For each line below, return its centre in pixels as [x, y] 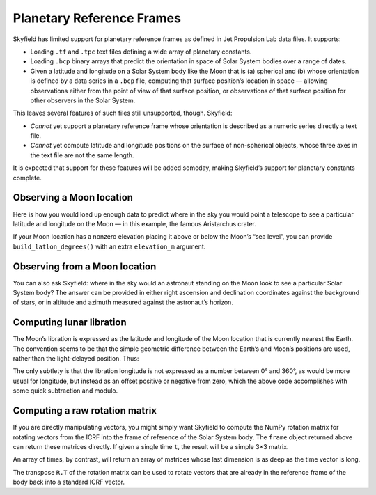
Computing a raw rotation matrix [85, 411]
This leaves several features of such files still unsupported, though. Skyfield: [123, 113]
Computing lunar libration [70, 323]
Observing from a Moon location [85, 266]
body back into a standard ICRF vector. [69, 482]
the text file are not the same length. [82, 155]
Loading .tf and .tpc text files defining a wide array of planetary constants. [141, 52]
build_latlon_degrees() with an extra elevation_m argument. [109, 246]
